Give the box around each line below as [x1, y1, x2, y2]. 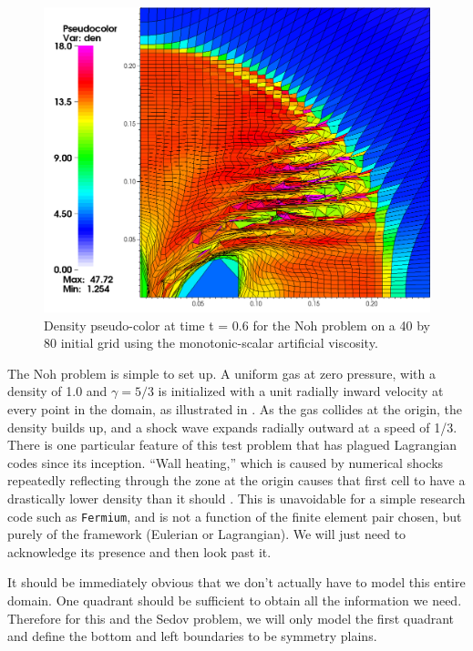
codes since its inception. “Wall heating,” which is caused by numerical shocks [7, 453, 444, 472]
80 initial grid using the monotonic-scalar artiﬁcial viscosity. [44, 333, 378, 352]
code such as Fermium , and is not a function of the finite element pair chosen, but [7, 506, 462, 525]
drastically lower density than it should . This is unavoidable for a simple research [7, 488, 466, 507]
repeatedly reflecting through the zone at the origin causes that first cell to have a [7, 471, 466, 490]
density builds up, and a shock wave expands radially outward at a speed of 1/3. [7, 417, 458, 436]
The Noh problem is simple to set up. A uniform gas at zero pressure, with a [7, 363, 437, 382]
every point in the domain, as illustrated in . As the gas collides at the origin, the [7, 399, 463, 418]
